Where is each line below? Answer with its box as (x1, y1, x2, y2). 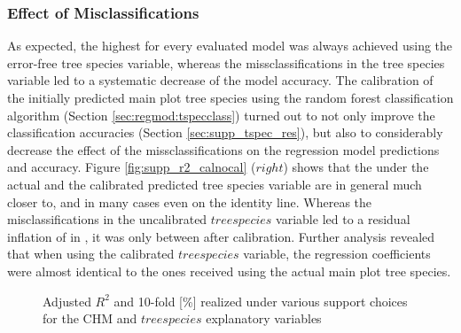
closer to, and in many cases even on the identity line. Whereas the (7, 192, 372, 211)
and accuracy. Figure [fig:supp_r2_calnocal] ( (7, 158, 256, 176)
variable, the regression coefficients (243, 244, 431, 263)
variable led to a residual (276, 210, 410, 228)
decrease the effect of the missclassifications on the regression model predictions (7, 140, 440, 159)
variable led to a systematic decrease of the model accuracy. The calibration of (7, 71, 434, 89)
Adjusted (43, 291, 91, 310)
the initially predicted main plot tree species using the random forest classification (7, 89, 454, 106)
